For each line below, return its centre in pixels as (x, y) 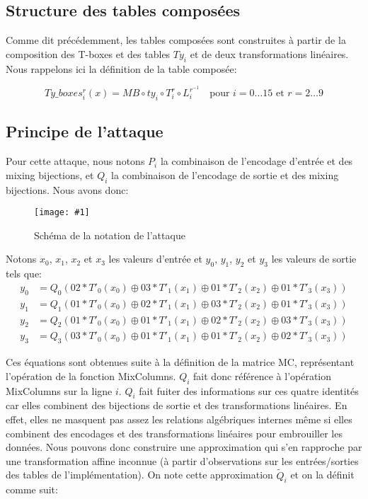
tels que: (24, 274)
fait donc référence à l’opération (263, 375)
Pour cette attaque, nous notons (75, 161)
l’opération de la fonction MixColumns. (91, 375)
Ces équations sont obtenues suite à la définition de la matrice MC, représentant (180, 362)
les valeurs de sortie (314, 259)
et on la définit (322, 475)
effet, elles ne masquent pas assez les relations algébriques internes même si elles (179, 419)
